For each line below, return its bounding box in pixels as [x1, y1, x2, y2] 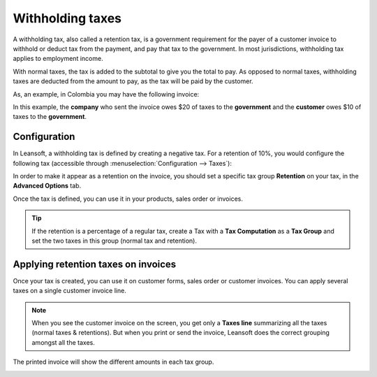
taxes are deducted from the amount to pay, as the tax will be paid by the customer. [13, 77, 254, 85]
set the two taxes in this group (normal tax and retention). [31, 236, 197, 245]
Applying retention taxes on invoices [13, 258, 177, 270]
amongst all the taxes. [31, 338, 96, 346]
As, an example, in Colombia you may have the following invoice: [13, 90, 200, 98]
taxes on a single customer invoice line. [13, 287, 127, 295]
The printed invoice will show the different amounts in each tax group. [13, 357, 214, 367]
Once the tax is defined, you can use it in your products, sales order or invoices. [13, 194, 244, 203]
